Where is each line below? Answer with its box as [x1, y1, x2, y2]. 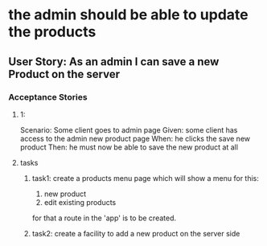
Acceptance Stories [8, 91, 88, 102]
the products [8, 23, 97, 41]
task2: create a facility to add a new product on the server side [31, 228, 240, 238]
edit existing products [43, 197, 117, 207]
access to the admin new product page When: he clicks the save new [19, 133, 251, 143]
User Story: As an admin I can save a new [8, 55, 220, 68]
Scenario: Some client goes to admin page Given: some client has [19, 125, 238, 134]
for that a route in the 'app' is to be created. [31, 213, 177, 223]
